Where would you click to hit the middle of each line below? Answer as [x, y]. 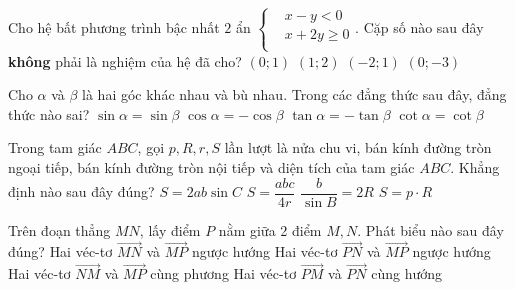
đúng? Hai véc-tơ [60, 251]
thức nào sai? [49, 113]
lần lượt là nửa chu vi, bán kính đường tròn [358, 147]
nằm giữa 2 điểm [270, 229]
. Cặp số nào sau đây [419, 26]
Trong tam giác [55, 147]
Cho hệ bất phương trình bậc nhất [114, 26]
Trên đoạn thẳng [59, 229]
